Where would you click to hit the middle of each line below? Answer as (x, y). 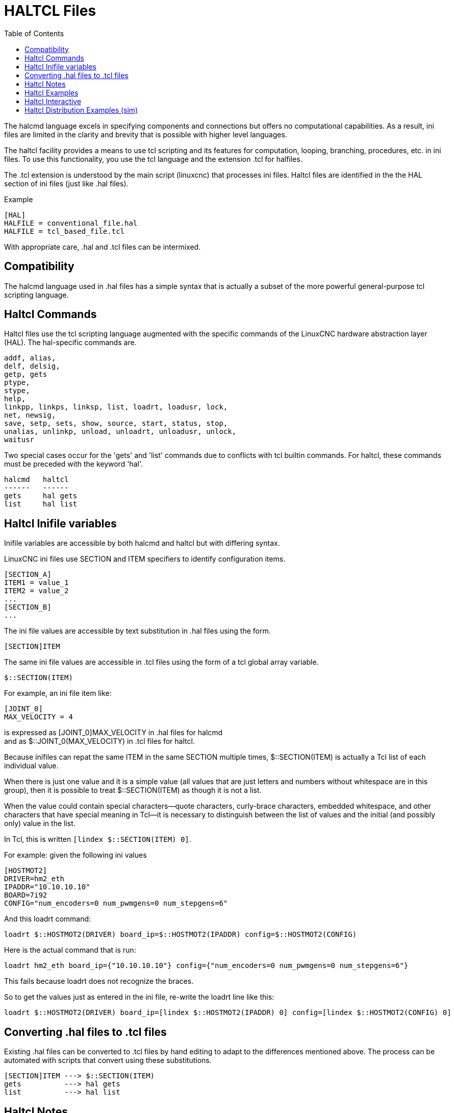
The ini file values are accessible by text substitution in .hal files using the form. (137, 631)
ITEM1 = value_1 (36, 583)
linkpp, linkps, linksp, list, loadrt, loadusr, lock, (116, 407)
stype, (17, 391)
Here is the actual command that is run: (70, 950)
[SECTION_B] (28, 607)
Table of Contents (34, 33)
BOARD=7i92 (26, 895)
